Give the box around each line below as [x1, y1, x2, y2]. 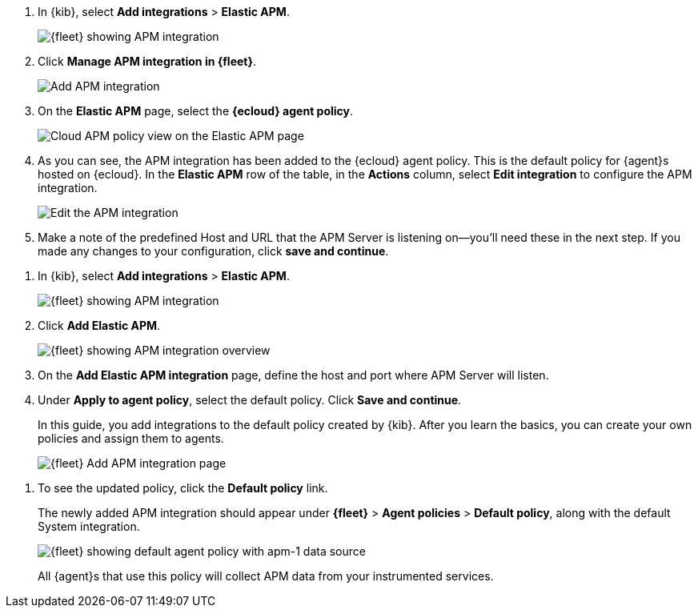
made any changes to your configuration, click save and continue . [38, 244, 389, 258]
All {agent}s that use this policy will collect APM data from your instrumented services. [38, 569, 494, 583]
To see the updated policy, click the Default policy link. [38, 481, 328, 495]
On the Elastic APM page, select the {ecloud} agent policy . [38, 104, 354, 118]
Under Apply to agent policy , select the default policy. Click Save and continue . [38, 393, 462, 407]
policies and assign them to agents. [38, 431, 224, 445]
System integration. [38, 520, 140, 533]
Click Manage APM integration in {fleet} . [38, 54, 257, 68]
